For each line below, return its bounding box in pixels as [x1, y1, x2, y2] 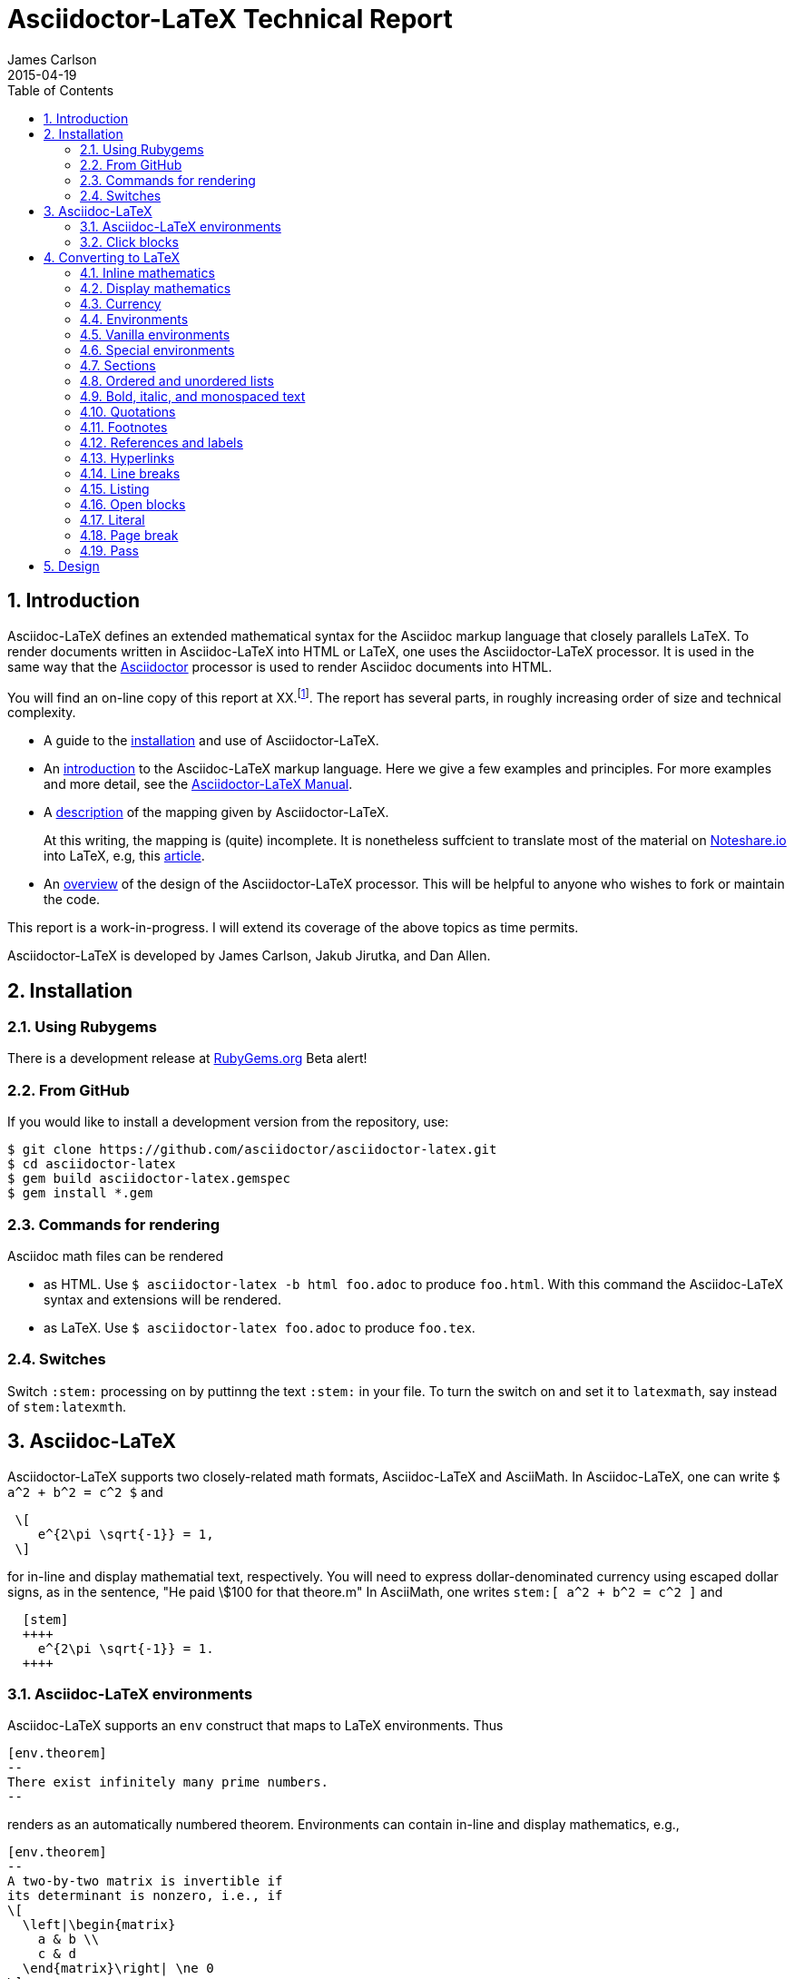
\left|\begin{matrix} [22, 1917, 176, 1933]
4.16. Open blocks [80, 496, 186, 512]
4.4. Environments [80, 310, 189, 327]
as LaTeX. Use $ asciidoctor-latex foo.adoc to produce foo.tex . [44, 1319, 475, 1335]
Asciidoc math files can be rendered [7, 1247, 223, 1264]
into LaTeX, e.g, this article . [44, 848, 205, 864]
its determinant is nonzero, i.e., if [7, 1888, 283, 1904]
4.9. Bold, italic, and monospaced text [80, 388, 306, 404]
